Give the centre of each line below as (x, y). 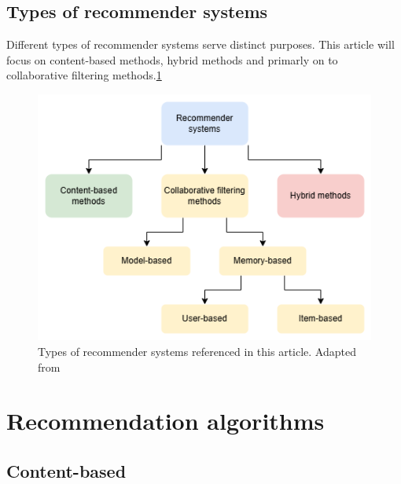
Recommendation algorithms (166, 421)
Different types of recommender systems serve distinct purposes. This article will (200, 44)
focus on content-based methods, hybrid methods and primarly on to (172, 59)
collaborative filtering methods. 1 (84, 75)
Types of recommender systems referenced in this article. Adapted (197, 351)
